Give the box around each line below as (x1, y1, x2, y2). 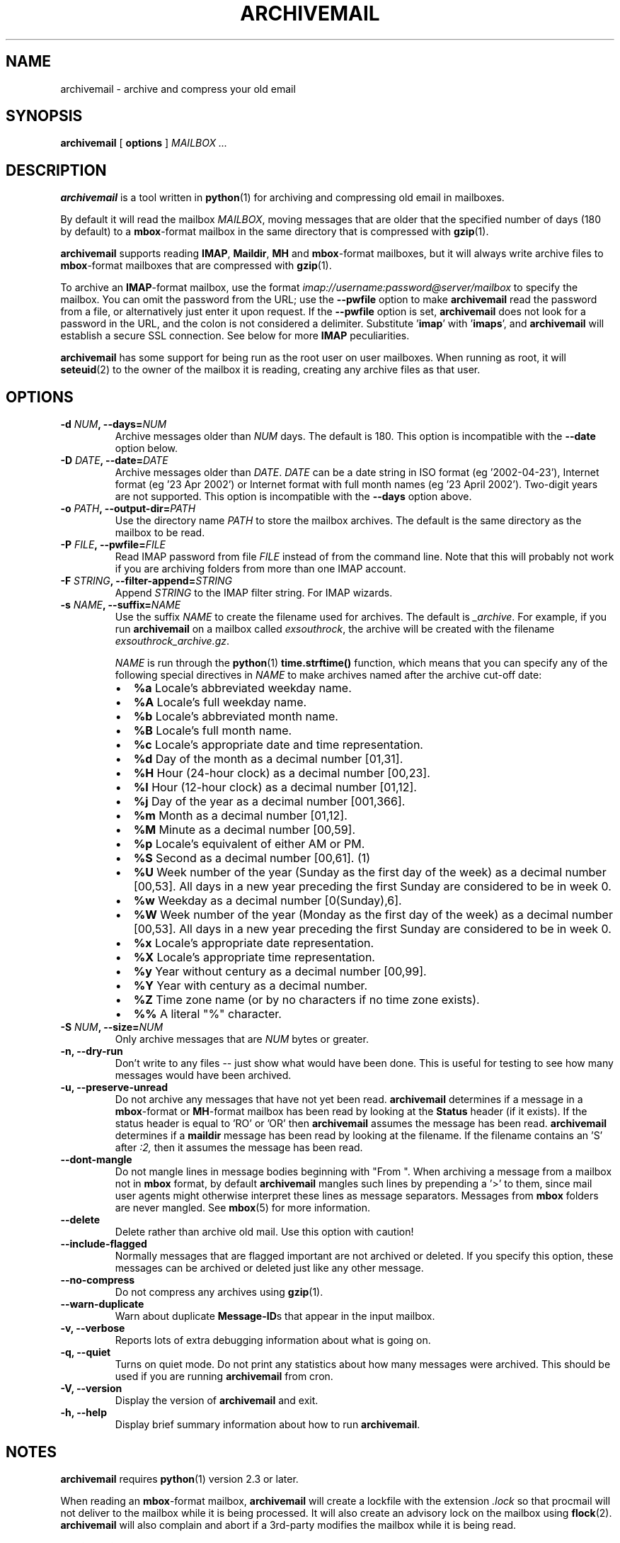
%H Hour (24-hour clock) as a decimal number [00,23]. (133, 766, 430, 781)
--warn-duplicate (60, 1298, 144, 1311)
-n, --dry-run (60, 1045, 123, 1058)
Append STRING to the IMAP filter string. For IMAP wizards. (115, 587, 393, 599)
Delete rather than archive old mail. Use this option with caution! (115, 1226, 414, 1238)
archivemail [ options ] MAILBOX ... (60, 137, 227, 149)
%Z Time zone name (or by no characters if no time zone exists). (133, 993, 480, 1007)
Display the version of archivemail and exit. (115, 1394, 318, 1407)
